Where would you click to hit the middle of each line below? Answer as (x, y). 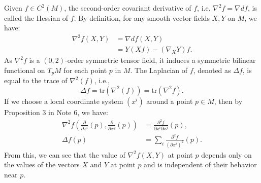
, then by (228, 101)
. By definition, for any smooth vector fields (142, 17)
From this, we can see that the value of (65, 154)
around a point (170, 101)
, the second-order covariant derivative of (128, 8)
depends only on (226, 154)
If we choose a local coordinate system (64, 101)
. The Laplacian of (159, 70)
